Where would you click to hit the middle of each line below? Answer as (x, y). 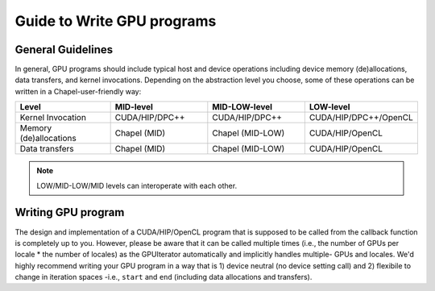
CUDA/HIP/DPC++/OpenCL (361, 118)
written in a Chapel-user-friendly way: (78, 91)
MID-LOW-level (242, 107)
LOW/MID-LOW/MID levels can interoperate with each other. (137, 185)
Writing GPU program (70, 212)
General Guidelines (64, 50)
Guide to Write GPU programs (116, 21)
